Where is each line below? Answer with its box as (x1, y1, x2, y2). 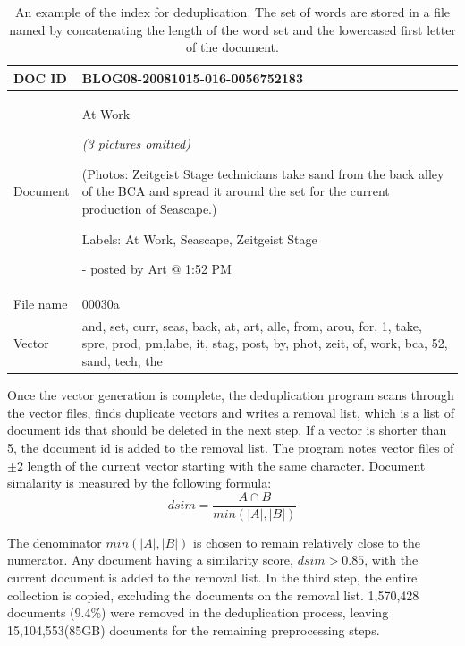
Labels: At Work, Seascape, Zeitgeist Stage (81, 229, 317, 248)
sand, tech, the (81, 352, 163, 370)
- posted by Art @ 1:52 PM (81, 259, 232, 278)
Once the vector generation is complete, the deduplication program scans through (7, 386, 454, 404)
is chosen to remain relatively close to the (193, 532, 420, 551)
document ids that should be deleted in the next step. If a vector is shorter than (7, 421, 447, 439)
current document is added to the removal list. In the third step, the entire (7, 567, 418, 586)
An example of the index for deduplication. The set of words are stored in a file (14, 3, 451, 21)
